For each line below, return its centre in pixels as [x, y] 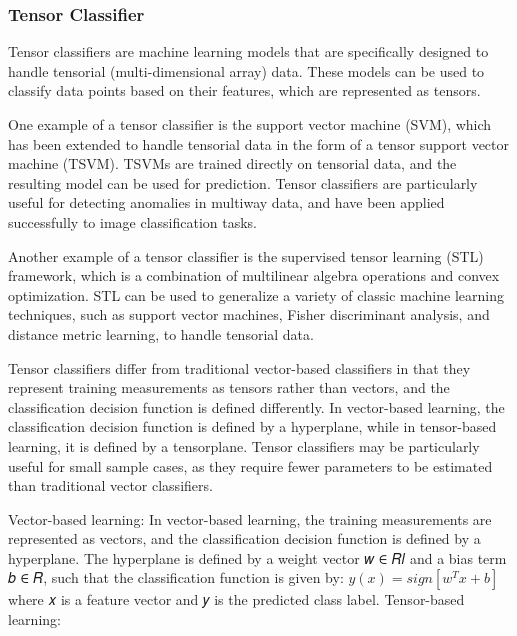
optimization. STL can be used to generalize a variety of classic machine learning [256, 294]
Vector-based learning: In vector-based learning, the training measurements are [250, 518]
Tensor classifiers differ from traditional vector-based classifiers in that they [239, 367]
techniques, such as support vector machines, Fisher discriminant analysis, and [249, 314]
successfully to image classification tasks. [133, 221]
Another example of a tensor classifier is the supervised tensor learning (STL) [246, 255]
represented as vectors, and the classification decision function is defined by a [244, 538]
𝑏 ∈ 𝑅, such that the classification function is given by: [176, 577]
